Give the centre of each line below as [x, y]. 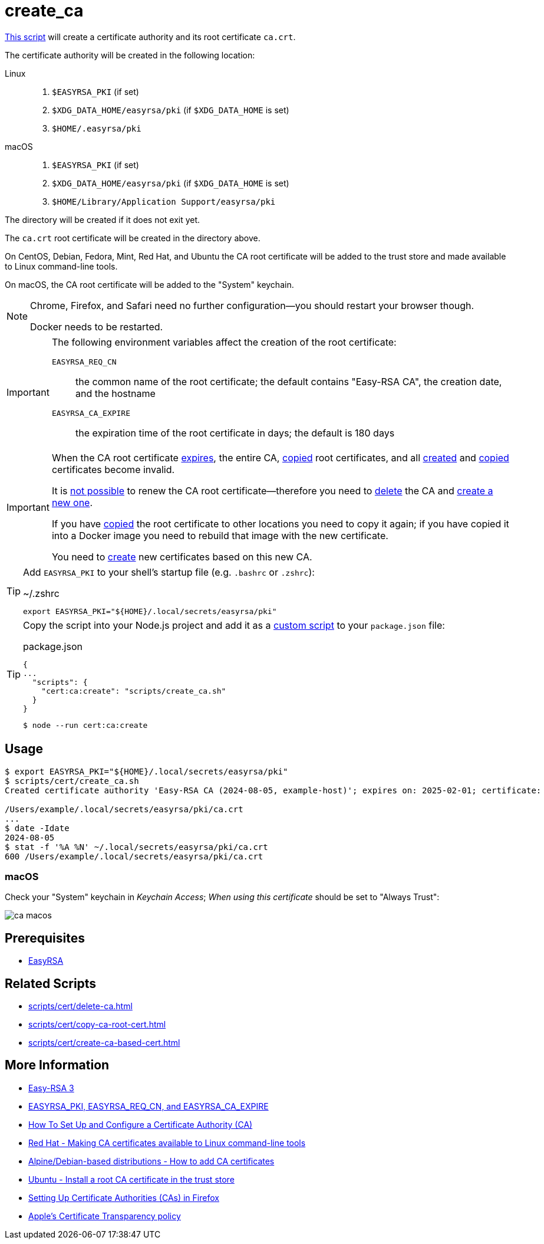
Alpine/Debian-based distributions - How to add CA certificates [151, 1161]
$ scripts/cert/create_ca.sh [72, 781]
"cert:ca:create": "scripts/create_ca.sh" [134, 691]
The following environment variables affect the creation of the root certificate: [224, 342]
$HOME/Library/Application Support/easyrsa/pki [164, 201]
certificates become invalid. [113, 469]
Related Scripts [51, 983]
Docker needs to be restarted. [97, 326]
